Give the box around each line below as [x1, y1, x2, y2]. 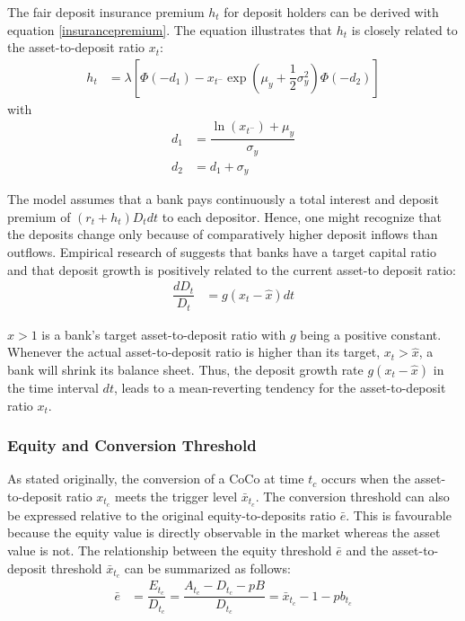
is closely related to [351, 20, 458, 39]
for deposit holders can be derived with [224, 3, 439, 21]
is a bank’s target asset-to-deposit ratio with [41, 324, 286, 343]
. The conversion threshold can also [255, 486, 450, 505]
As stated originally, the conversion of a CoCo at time [7, 469, 304, 488]
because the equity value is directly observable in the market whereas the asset [7, 523, 441, 542]
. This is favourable [346, 505, 452, 524]
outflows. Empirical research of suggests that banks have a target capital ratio [7, 242, 437, 261]
